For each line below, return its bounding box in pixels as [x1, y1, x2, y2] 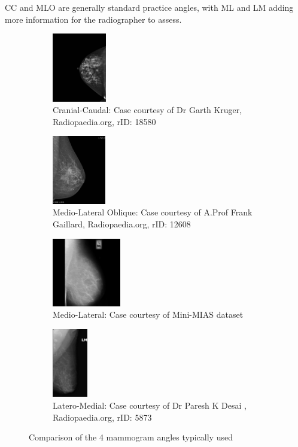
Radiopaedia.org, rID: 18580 [53, 115, 156, 127]
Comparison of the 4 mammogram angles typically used [29, 431, 233, 443]
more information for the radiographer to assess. [5, 13, 182, 25]
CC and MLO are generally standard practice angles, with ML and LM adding [5, 1, 294, 13]
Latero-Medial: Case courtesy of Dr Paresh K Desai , [53, 399, 247, 412]
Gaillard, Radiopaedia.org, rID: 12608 [53, 217, 191, 230]
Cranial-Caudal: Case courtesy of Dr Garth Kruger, [53, 104, 242, 116]
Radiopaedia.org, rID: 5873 [53, 410, 152, 423]
